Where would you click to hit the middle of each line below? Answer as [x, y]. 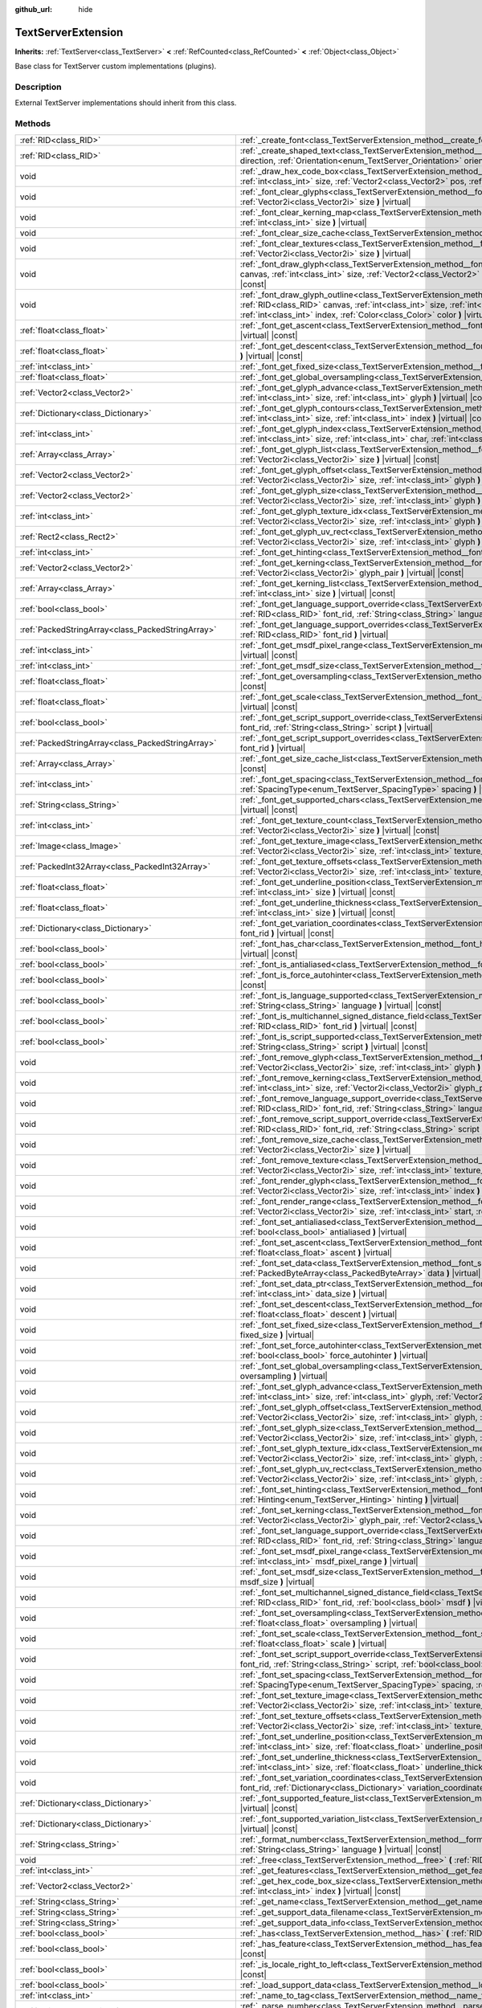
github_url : [33, 9]
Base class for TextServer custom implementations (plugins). [116, 66]
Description [38, 87]
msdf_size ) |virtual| [277, 1582]
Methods [33, 124]
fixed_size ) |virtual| [277, 1335]
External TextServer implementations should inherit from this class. [126, 103]
